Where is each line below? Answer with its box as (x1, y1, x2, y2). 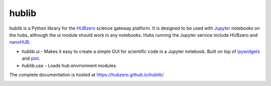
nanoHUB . (9, 39, 31, 45)
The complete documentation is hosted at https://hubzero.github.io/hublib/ (9, 71, 164, 77)
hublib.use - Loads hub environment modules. (22, 62, 117, 68)
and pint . (22, 55, 40, 61)
